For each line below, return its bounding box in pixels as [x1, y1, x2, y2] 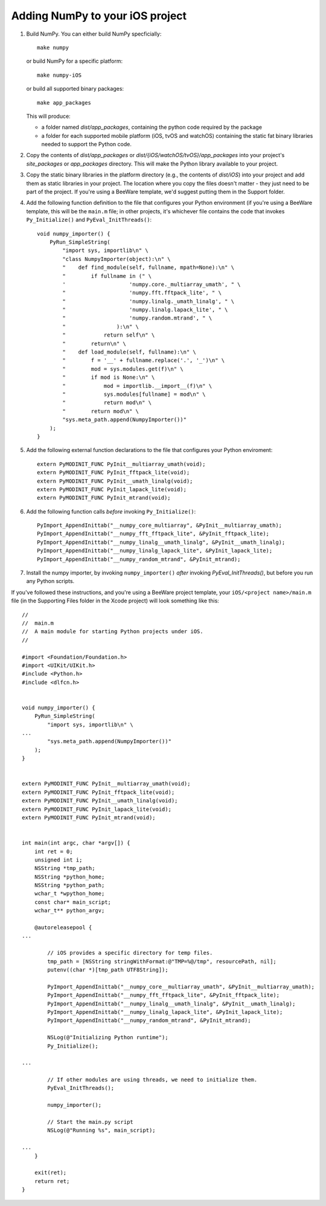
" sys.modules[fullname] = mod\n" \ [62, 391, 206, 398]
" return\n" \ [62, 340, 127, 347]
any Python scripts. [26, 578, 75, 585]
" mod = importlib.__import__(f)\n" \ [62, 382, 213, 389]
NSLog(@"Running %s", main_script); [47, 1127, 156, 1134]
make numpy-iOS [37, 71, 82, 79]
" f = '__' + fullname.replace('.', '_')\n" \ [62, 357, 225, 364]
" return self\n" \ [62, 332, 155, 338]
